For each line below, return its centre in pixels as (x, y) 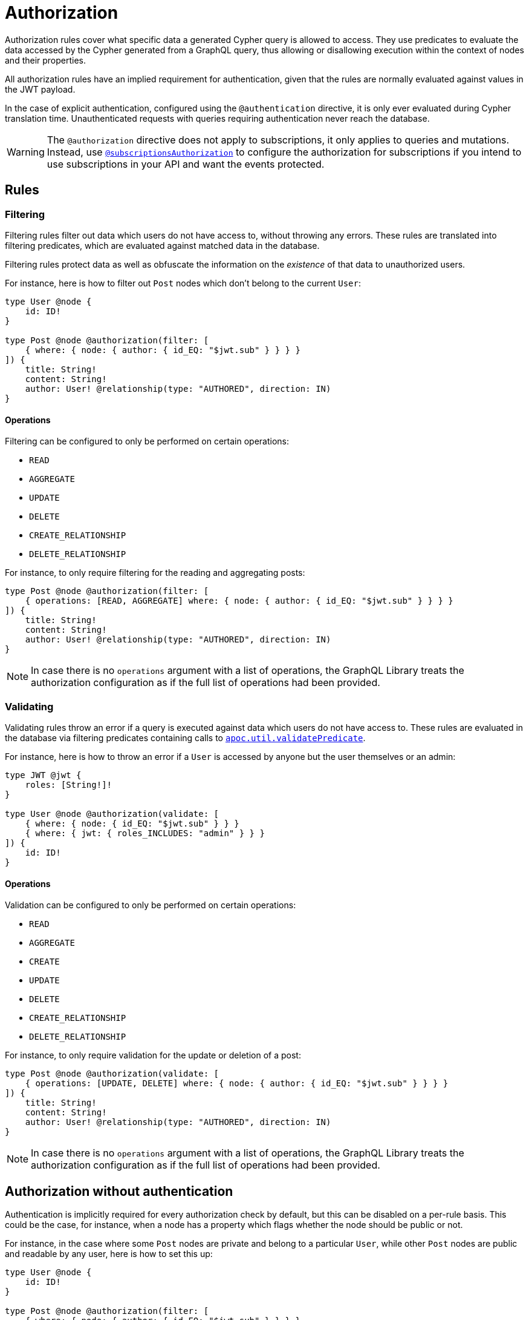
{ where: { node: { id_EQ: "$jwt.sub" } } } (132, 823)
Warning (26, 152)
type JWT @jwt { (43, 775)
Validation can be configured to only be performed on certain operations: (151, 905)
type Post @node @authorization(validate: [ (112, 1074)
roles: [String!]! (69, 784)
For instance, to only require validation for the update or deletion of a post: (153, 1055)
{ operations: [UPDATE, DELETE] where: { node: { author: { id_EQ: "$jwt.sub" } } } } (237, 1084)
